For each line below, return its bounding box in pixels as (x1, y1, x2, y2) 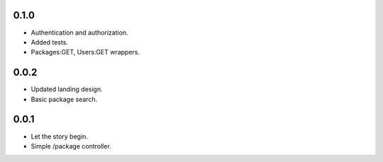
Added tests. (30, 37, 69, 46)
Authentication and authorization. (30, 28, 128, 37)
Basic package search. (30, 95, 98, 103)
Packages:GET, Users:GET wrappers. (30, 48, 140, 57)
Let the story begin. (30, 132, 89, 141)
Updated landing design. (30, 85, 103, 93)
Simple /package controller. (30, 141, 111, 150)
